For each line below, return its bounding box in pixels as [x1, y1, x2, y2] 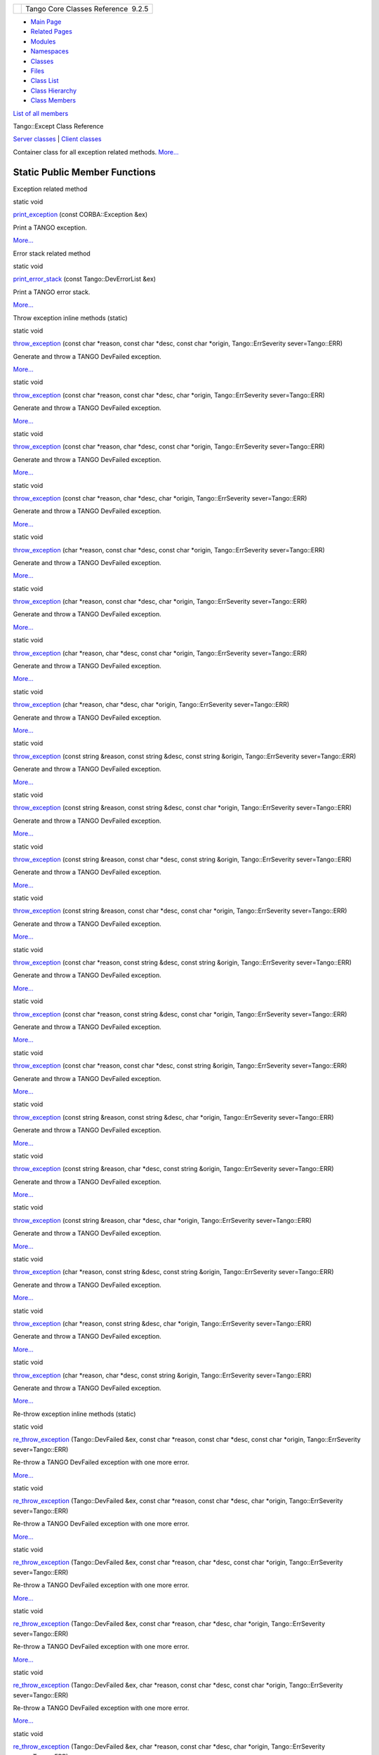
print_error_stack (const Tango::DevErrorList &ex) [13, 274, 157, 284]
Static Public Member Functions [13, 166, 156, 178]
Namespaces [30, 47, 69, 55]
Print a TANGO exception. [13, 223, 88, 232]
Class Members [30, 96, 77, 105]
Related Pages [30, 27, 73, 36]
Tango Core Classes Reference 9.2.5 [25, 4, 149, 13]
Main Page [30, 18, 62, 26]
